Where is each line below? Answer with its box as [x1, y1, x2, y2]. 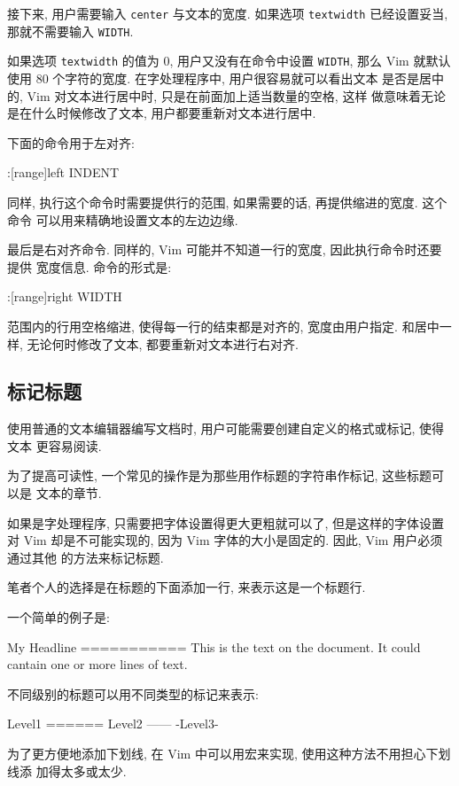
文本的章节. [35, 484, 102, 502]
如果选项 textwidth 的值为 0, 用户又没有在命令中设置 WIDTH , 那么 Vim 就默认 [7, 51, 451, 70]
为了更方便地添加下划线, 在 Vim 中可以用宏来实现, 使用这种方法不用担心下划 [7, 744, 451, 763]
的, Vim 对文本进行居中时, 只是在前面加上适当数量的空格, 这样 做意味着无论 [7, 86, 447, 105]
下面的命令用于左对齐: [7, 133, 135, 152]
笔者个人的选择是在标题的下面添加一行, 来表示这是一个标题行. [7, 578, 366, 596]
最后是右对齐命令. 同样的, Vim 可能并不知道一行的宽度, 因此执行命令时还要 [7, 240, 442, 259]
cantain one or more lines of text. [7, 655, 188, 673]
